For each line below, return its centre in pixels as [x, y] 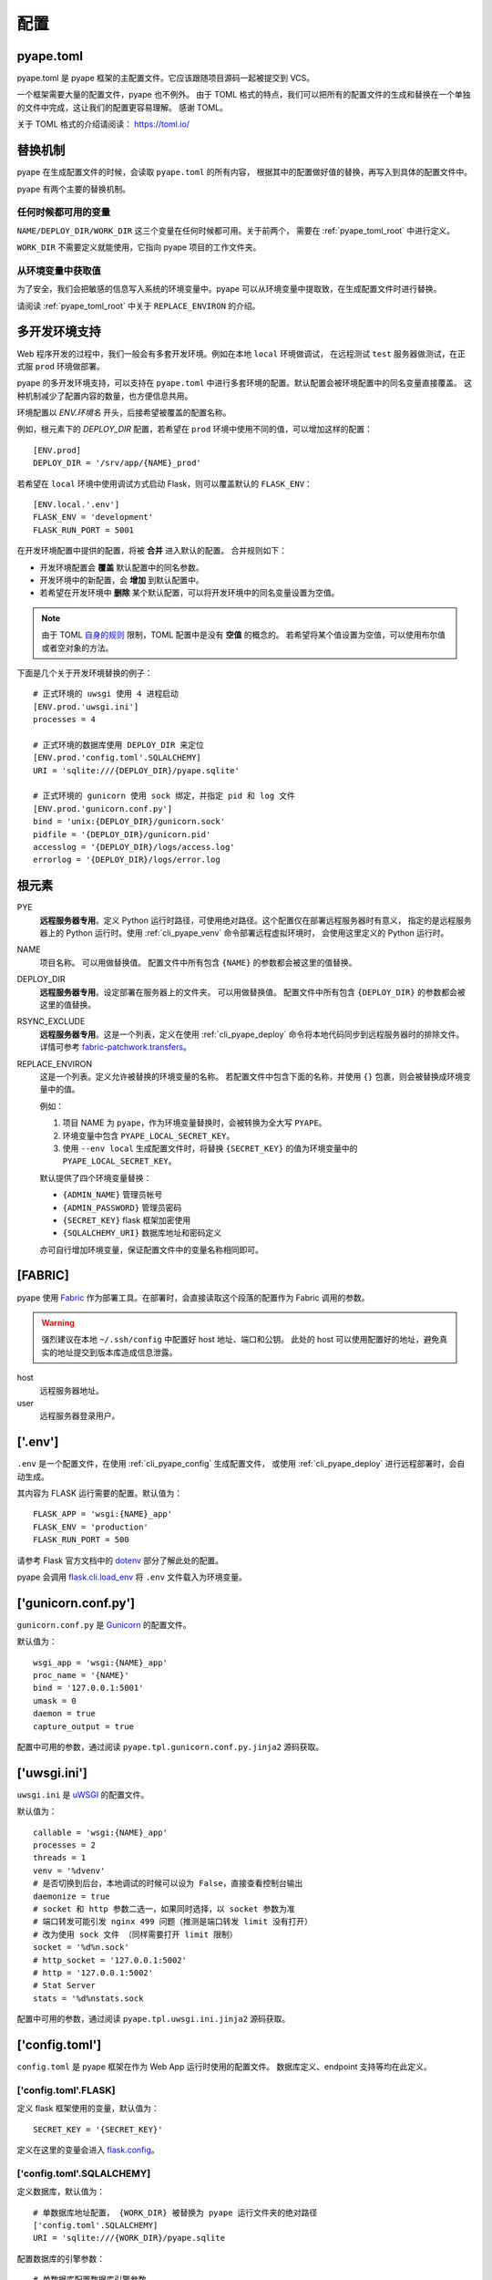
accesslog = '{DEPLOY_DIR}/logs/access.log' [134, 847]
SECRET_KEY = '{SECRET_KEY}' [98, 2129]
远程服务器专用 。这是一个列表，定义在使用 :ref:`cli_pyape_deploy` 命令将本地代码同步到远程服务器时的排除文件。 [252, 1034]
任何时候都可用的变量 [64, 212]
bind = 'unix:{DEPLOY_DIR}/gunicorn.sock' [129, 822]
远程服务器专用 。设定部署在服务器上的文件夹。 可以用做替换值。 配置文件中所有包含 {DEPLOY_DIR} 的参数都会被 [252, 992]
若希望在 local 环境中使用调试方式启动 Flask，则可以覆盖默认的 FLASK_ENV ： [165, 483]
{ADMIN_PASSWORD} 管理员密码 [122, 1207]
